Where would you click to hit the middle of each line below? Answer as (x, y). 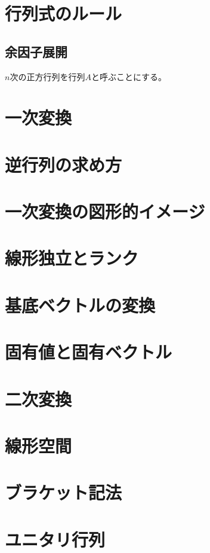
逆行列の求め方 (64, 164)
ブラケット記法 (64, 492)
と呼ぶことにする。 (129, 76)
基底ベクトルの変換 (80, 305)
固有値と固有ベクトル (89, 352)
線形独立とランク (72, 258)
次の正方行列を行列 (47, 76)
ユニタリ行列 (55, 539)
